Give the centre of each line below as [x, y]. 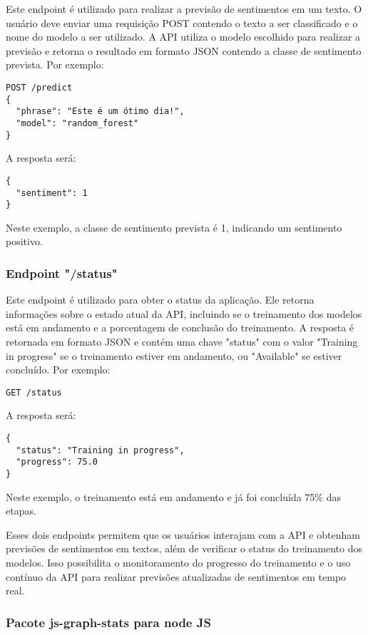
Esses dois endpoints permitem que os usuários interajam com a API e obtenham [183, 534]
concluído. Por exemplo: [58, 370]
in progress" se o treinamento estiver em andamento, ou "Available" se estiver [174, 355]
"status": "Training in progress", [100, 450]
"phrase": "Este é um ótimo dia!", [100, 112]
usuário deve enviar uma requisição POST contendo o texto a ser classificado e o [182, 22]
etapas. [21, 511]
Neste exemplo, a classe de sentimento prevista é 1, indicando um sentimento [174, 227]
